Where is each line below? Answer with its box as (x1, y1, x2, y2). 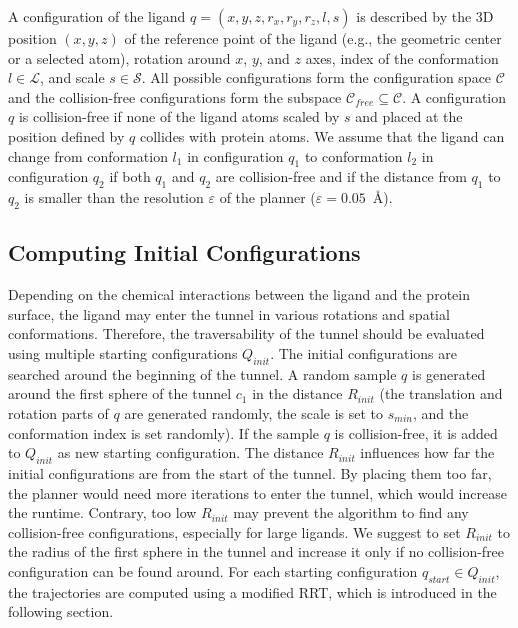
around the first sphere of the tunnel (8, 383, 232, 404)
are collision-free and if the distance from (215, 166, 467, 187)
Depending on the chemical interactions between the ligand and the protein (8, 284, 470, 305)
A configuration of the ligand (8, 6, 186, 26)
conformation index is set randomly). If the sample (8, 422, 320, 443)
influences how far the (360, 442, 495, 463)
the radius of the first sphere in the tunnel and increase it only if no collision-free (8, 541, 505, 562)
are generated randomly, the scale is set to (124, 402, 384, 423)
